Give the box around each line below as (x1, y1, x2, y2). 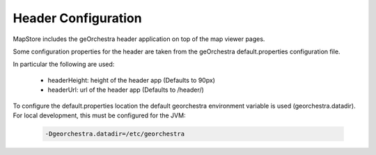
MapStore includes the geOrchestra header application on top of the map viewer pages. (13, 35, 265, 43)
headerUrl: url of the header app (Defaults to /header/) (47, 85, 205, 94)
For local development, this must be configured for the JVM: (13, 111, 186, 120)
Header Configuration (13, 10, 142, 26)
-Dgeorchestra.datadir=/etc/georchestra (45, 129, 185, 138)
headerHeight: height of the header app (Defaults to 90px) (47, 76, 216, 84)
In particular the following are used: (13, 60, 115, 69)
